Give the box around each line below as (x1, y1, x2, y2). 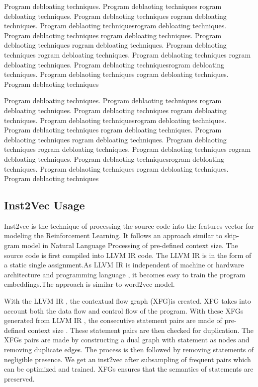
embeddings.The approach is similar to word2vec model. (4, 279, 175, 289)
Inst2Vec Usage (4, 197, 85, 213)
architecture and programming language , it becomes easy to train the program (4, 269, 246, 279)
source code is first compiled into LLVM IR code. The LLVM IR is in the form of (4, 250, 252, 260)
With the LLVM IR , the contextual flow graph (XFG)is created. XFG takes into (4, 296, 251, 306)
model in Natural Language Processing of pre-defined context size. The (21, 240, 238, 251)
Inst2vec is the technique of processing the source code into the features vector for (4, 220, 254, 231)
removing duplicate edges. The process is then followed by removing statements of (4, 344, 254, 355)
